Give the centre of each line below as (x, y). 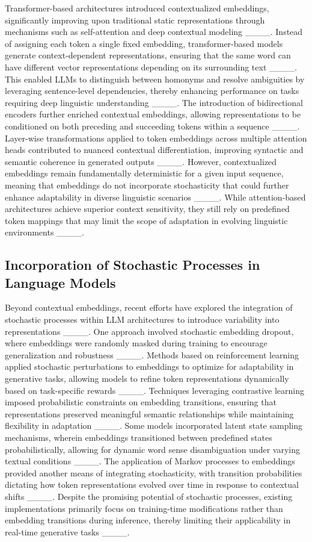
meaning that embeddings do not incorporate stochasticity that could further (147, 185)
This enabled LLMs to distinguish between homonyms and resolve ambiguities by (155, 79)
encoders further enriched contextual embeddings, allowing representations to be (153, 114)
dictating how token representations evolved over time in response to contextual (152, 484)
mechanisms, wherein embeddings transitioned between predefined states (139, 437)
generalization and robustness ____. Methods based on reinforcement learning (152, 354)
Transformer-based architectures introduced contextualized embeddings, (137, 8)
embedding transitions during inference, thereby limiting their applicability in (148, 520)
